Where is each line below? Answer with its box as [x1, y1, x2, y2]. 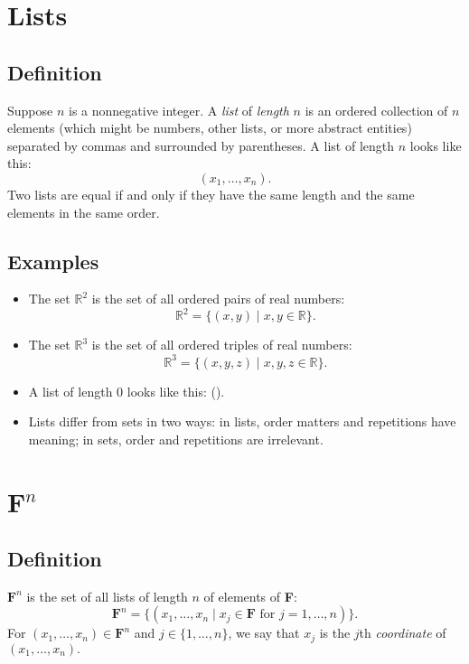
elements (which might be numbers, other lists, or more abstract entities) [7, 118, 412, 137]
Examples [7, 247, 99, 275]
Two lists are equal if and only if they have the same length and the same [7, 184, 415, 203]
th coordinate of [359, 623, 446, 642]
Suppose [7, 100, 53, 119]
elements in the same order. [7, 202, 160, 221]
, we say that [228, 623, 300, 642]
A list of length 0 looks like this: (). [28, 381, 225, 400]
